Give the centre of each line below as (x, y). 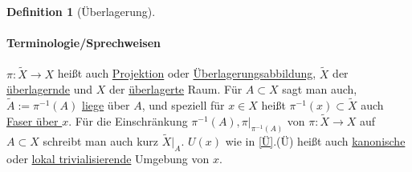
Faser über (33, 120)
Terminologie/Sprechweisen (84, 43)
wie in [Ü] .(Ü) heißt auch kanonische (315, 140)
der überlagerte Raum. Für (175, 89)
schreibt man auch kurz (101, 140)
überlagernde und (50, 89)
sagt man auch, (320, 89)
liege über (106, 105)
